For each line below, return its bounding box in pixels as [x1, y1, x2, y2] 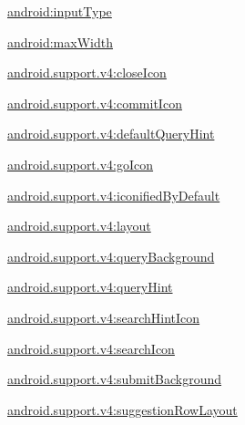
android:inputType [7, 2, 112, 20]
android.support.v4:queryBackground [7, 246, 215, 265]
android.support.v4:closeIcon [7, 63, 167, 82]
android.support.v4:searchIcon [7, 338, 175, 358]
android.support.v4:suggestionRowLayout [7, 399, 238, 419]
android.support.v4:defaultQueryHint [7, 124, 215, 143]
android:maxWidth [7, 32, 113, 51]
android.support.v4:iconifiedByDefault [7, 185, 220, 204]
